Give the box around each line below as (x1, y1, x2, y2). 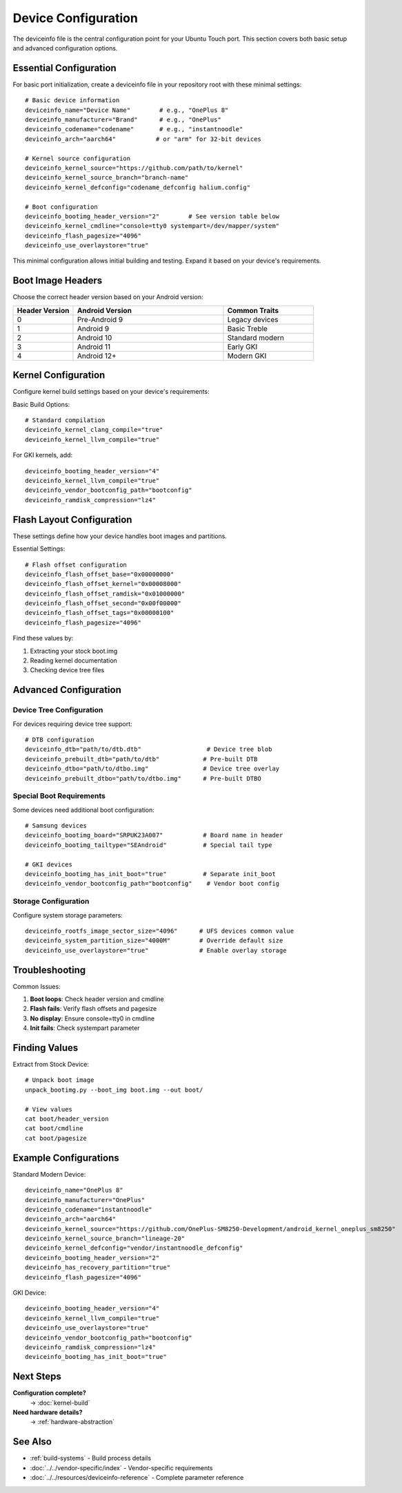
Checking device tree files (30, 666, 105, 674)
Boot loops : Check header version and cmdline (30, 995, 165, 1003)
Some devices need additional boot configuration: (12, 806, 155, 814)
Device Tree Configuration (12, 705, 103, 715)
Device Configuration (12, 10, 138, 26)
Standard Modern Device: (12, 1170, 86, 1178)
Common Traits (227, 305, 279, 315)
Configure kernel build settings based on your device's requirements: (12, 388, 210, 396)
